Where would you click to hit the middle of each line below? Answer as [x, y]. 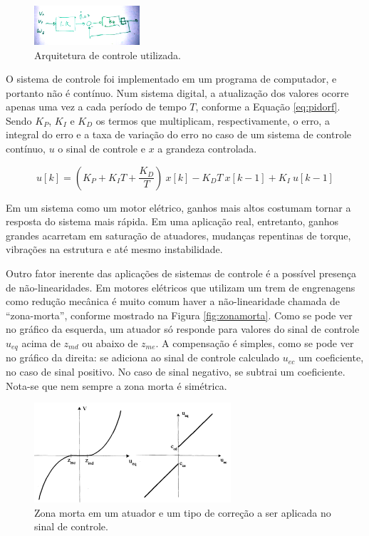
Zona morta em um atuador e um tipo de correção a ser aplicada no [183, 512]
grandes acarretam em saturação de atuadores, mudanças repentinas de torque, [178, 235]
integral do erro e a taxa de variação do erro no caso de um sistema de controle [178, 134]
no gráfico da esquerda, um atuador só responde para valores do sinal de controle [183, 329]
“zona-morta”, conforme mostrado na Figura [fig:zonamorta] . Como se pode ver [179, 315]
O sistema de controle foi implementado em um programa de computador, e [171, 79]
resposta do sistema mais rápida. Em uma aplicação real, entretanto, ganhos [172, 221]
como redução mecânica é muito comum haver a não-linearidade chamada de [173, 301]
